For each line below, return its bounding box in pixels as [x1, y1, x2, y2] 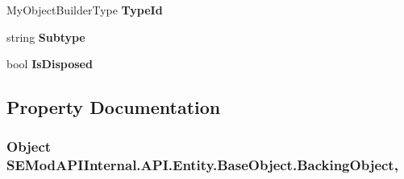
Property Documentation [6, 95, 221, 120]
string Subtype [6, 28, 85, 45]
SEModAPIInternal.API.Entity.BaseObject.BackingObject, [6, 155, 398, 175]
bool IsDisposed [6, 55, 93, 72]
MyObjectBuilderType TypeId [6, 2, 163, 18]
